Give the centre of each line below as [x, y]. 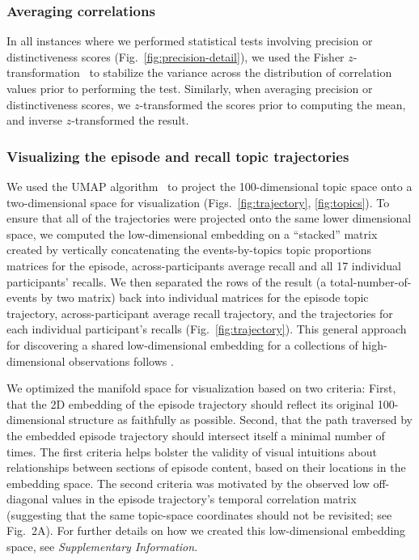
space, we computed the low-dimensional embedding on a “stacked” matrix [192, 233]
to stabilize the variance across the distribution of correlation [241, 72]
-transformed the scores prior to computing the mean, [273, 104]
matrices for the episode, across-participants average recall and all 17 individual [204, 265]
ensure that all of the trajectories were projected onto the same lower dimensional [209, 218]
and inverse [34, 120]
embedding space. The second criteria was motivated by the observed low [188, 483]
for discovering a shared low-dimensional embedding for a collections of [182, 344]
